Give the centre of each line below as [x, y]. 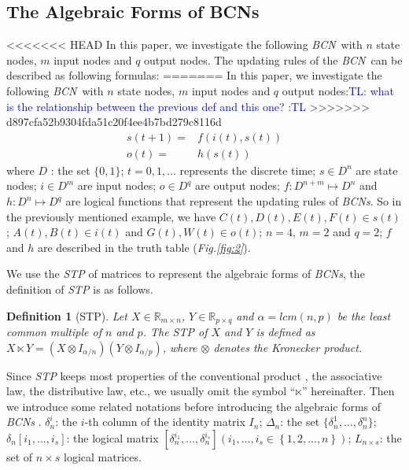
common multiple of [54, 332]
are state [377, 170]
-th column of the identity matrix [165, 422]
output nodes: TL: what [338, 90]
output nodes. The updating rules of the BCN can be [273, 59]
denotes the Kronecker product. [288, 347]
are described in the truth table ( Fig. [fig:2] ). [144, 247]
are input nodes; [117, 185]
